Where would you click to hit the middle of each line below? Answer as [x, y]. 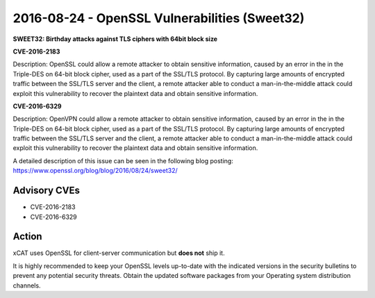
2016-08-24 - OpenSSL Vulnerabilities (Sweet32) [159, 18]
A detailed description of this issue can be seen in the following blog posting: [123, 160]
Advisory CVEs [46, 191]
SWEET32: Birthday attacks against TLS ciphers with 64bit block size [115, 39]
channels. [27, 285]
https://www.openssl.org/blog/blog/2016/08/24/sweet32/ [95, 171]
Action [27, 237]
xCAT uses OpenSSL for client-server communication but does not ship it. [119, 253]
